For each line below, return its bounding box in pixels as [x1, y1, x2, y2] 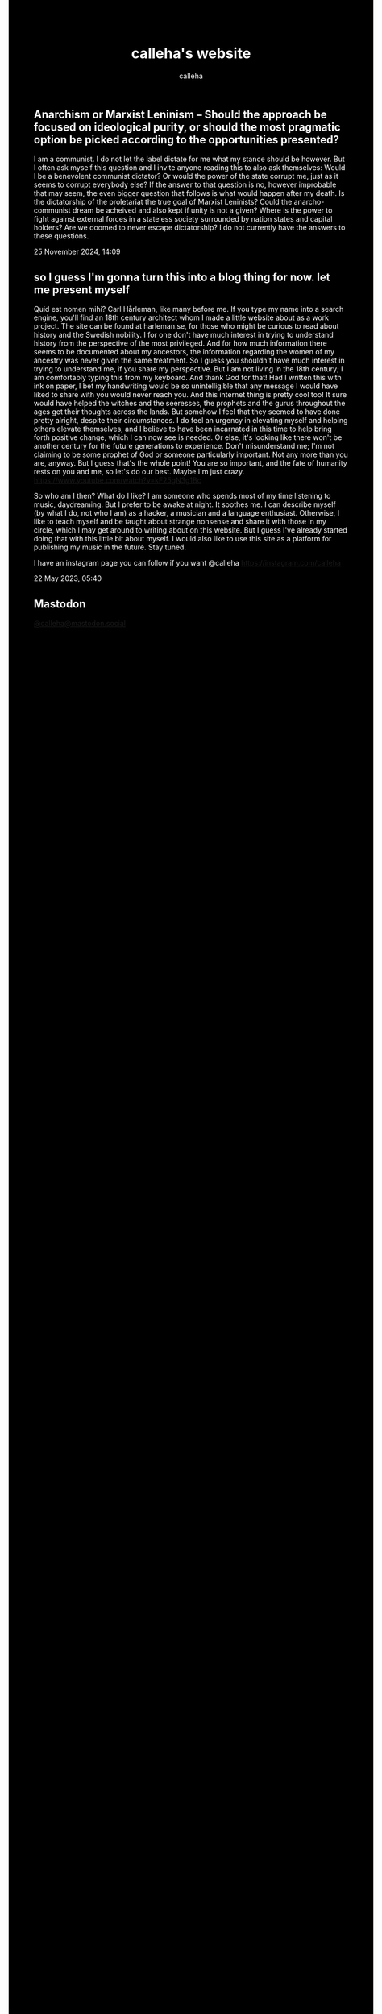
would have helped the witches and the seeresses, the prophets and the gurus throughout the [34, 399, 346, 408]
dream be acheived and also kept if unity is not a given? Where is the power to [72, 205, 333, 215]
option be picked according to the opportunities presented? [34, 133, 340, 147]
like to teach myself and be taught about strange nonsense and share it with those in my [34, 516, 327, 527]
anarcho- [293, 197, 325, 207]
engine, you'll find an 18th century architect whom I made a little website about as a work [34, 313, 330, 322]
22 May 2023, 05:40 [34, 574, 102, 583]
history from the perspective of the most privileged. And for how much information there [34, 338, 327, 348]
